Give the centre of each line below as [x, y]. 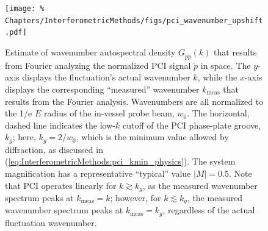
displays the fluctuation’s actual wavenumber [106, 77]
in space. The [226, 65]
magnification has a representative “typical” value [98, 173]
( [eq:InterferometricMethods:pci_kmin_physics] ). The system [120, 161]
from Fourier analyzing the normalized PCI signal [98, 65]
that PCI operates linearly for [61, 185]
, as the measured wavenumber [200, 185]
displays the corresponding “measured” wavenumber [102, 89]
